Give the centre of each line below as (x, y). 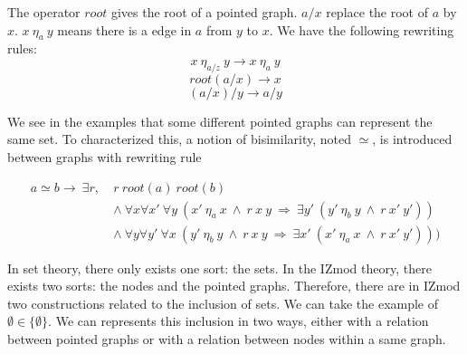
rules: (22, 48)
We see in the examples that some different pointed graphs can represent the (220, 121)
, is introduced (412, 139)
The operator (44, 12)
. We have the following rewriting (362, 29)
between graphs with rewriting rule (105, 156)
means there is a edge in (124, 29)
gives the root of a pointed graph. (204, 12)
